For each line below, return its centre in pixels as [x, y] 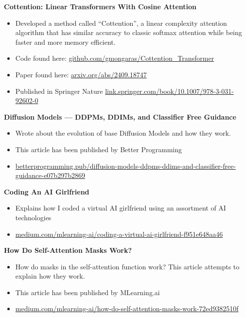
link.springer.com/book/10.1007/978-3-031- [169, 91]
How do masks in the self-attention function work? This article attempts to [127, 266]
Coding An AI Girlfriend [47, 191]
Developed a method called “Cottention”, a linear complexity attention [121, 23]
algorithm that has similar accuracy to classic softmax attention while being [129, 32]
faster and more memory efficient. [65, 42]
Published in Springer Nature [59, 91]
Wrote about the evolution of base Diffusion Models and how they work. [123, 133]
